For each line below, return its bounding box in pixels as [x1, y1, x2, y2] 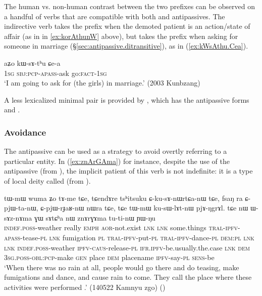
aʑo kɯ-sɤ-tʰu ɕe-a [4, 57, 61, 68]
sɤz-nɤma [4, 212, 32, 223]
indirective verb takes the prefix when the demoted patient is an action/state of [4, 21, 250, 31]
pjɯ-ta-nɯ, [4, 202, 38, 213]
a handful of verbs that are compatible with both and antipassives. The [4, 11, 225, 21]
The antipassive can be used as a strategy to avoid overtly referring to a [4, 146, 227, 156]
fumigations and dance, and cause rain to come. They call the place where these [4, 272, 252, 282]
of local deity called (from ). [4, 175, 91, 186]
